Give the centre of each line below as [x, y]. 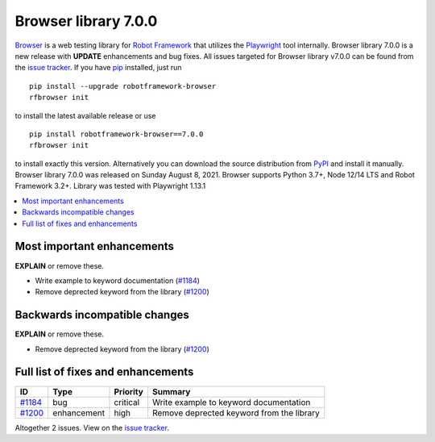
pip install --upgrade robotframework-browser [123, 86]
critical [127, 402]
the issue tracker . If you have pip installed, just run [98, 68]
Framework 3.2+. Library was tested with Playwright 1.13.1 [110, 186]
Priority [129, 391]
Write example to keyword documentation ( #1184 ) [118, 280]
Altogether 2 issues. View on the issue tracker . [92, 427]
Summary [171, 391]
